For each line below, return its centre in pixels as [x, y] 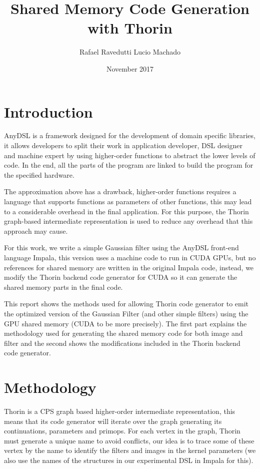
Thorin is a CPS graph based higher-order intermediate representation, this [120, 411]
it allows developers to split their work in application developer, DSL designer [123, 145]
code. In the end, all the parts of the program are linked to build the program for [129, 165]
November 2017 [130, 68]
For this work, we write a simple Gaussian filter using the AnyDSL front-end [121, 248]
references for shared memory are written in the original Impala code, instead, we [129, 267]
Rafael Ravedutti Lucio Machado [130, 52]
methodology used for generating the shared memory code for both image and [123, 333]
